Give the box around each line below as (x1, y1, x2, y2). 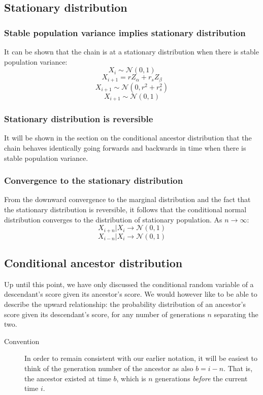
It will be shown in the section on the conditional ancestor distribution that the (4, 132, 252, 143)
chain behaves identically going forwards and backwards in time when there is (4, 142, 246, 153)
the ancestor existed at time (24, 373, 111, 383)
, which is (116, 373, 146, 383)
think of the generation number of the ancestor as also (24, 362, 193, 373)
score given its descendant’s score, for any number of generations (4, 308, 205, 319)
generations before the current (155, 373, 248, 383)
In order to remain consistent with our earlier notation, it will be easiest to (24, 353, 258, 363)
